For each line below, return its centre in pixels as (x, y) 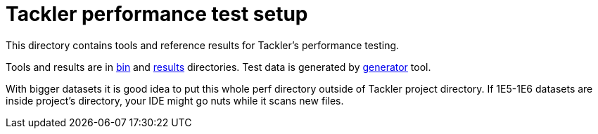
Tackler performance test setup (157, 14)
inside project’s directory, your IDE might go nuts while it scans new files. (175, 100)
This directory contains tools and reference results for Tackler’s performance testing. (203, 45)
